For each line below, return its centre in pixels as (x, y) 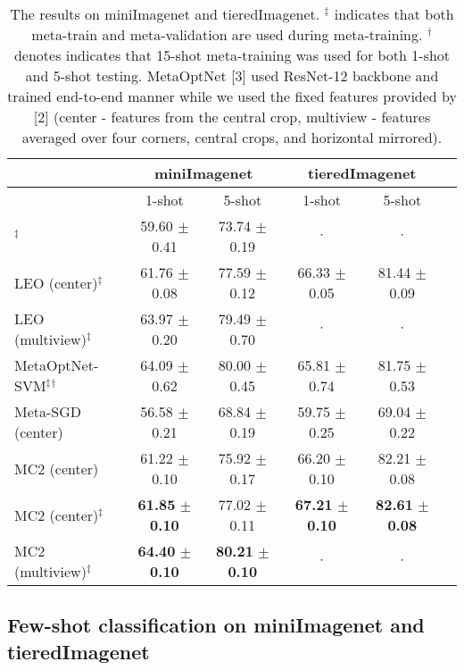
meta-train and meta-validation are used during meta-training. (227, 34)
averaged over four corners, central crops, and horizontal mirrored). (232, 137)
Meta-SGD (48, 411)
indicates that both (394, 14)
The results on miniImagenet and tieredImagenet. (165, 14)
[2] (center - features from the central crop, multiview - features (232, 117)
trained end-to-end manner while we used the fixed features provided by (232, 96)
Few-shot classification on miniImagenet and (216, 625)
